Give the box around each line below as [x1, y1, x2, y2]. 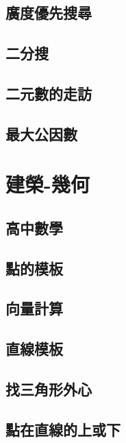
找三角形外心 [5, 379, 92, 400]
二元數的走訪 [5, 82, 92, 104]
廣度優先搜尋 [5, 2, 92, 23]
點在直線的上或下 [5, 418, 121, 440]
